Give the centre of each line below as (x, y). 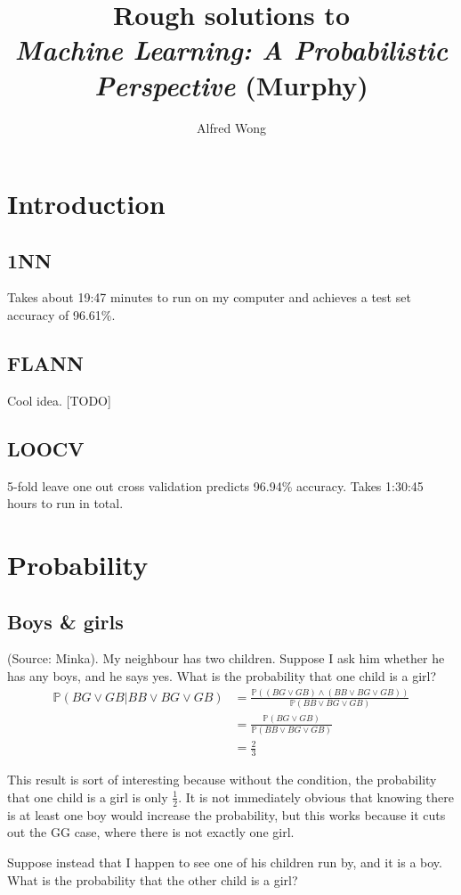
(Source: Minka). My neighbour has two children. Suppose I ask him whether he (226, 658)
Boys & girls (65, 621)
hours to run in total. (65, 503)
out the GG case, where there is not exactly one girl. (151, 832)
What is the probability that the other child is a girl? (153, 879)
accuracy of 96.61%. (61, 315)
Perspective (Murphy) (231, 85)
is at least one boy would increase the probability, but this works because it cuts (226, 814)
